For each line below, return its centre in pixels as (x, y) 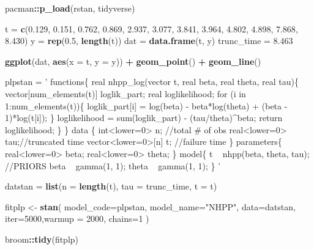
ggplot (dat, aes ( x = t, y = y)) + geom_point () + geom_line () (133, 61)
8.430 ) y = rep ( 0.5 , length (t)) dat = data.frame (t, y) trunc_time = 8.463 (149, 41)
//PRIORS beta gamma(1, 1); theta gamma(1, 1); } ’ (113, 165)
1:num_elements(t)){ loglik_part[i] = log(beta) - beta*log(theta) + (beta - (146, 105)
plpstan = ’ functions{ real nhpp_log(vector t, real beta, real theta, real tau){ (152, 82)
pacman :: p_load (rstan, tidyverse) (70, 8)
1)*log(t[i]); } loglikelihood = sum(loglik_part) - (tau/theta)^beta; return (144, 118)
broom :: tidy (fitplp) (42, 239)
